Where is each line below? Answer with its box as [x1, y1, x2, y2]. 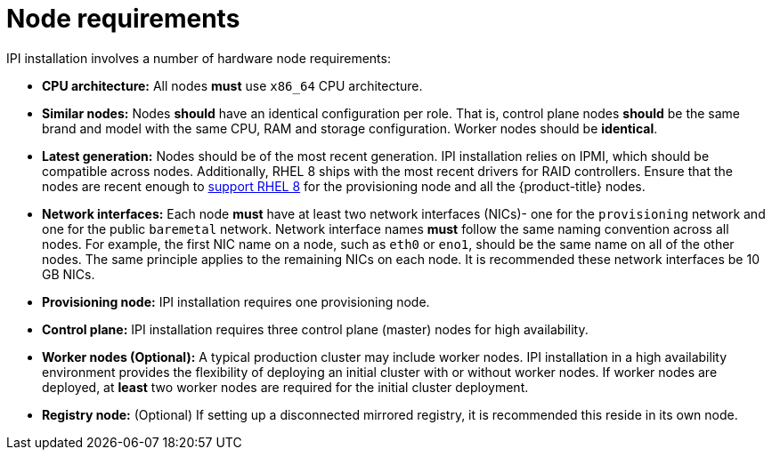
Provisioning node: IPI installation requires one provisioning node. [42, 293, 430, 309]
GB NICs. [42, 266, 95, 282]
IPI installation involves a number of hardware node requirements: [6, 50, 391, 66]
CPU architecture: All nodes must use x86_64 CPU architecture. [42, 77, 423, 93]
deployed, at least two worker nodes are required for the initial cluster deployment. [42, 379, 529, 395]
